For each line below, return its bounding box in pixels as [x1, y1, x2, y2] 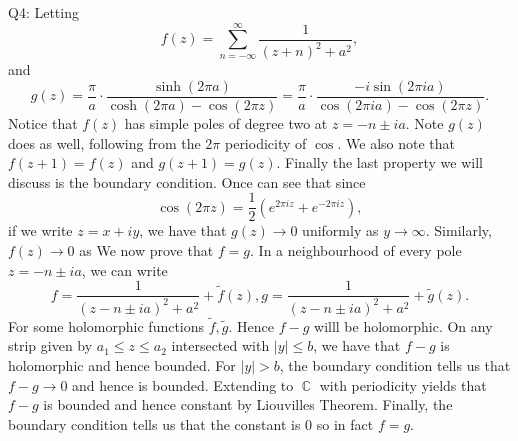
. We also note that [337, 132, 455, 153]
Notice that [8, 112, 78, 133]
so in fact [316, 413, 374, 434]
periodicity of [224, 132, 307, 153]
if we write [8, 220, 73, 241]
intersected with [171, 335, 270, 356]
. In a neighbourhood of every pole [250, 240, 462, 261]
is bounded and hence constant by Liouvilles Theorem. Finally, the [43, 394, 453, 415]
